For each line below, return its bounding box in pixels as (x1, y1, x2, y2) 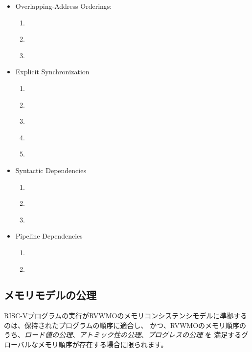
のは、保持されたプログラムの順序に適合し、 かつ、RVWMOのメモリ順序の (4, 320, 247, 330)
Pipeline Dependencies (15, 231, 83, 241)
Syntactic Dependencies (15, 165, 86, 175)
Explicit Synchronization (15, 66, 90, 77)
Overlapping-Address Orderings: (15, 1, 112, 11)
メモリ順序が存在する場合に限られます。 (38, 339, 168, 350)
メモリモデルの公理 (4, 287, 96, 303)
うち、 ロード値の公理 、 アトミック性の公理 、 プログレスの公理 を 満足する (4, 330, 242, 340)
